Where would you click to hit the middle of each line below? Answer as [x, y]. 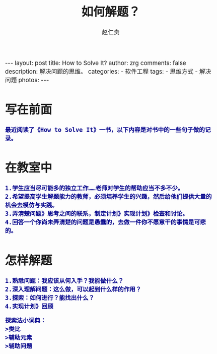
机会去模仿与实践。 [31, 205]
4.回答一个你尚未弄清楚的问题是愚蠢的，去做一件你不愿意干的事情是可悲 [106, 222]
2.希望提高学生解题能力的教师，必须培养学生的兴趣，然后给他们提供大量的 [109, 197]
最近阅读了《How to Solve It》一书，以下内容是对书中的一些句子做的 [105, 130]
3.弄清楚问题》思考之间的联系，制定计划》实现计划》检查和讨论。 [97, 214]
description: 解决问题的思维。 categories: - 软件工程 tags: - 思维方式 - [102, 72]
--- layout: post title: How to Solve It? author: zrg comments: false [96, 63]
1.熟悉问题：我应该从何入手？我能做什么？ [64, 281]
